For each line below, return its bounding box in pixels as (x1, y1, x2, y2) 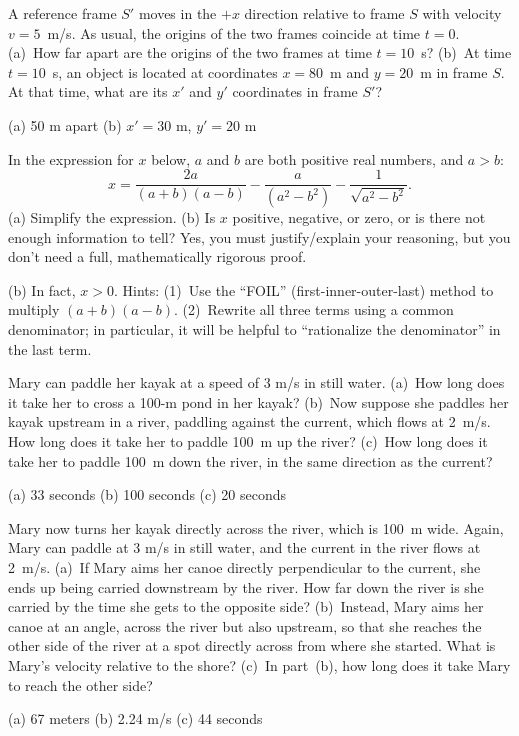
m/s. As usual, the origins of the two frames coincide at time (47, 22, 421, 43)
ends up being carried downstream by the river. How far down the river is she (8, 576, 484, 597)
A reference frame (8, 3, 117, 23)
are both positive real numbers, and (244, 148, 464, 169)
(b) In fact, (8, 279, 76, 300)
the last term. (8, 338, 92, 359)
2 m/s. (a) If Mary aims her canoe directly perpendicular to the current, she (8, 556, 481, 577)
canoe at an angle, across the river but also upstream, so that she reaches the (8, 615, 482, 636)
